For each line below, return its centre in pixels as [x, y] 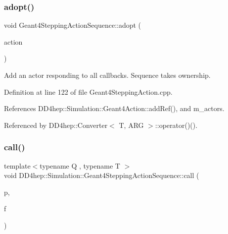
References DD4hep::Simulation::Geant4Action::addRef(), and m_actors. [114, 108]
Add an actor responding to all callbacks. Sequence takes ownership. [107, 75]
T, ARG [131, 125]
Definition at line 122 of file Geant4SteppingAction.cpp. [88, 91]
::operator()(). [176, 125]
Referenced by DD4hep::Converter [56, 125]
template [17, 165]
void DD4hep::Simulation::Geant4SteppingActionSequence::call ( [102, 175]
